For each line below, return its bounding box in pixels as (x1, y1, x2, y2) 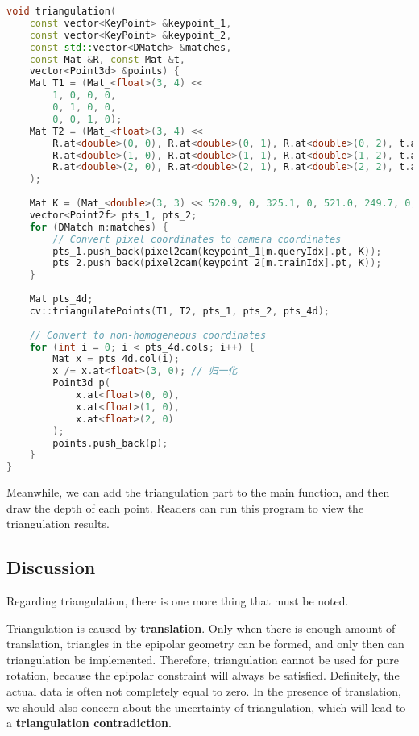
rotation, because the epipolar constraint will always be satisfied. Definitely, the (6, 667, 400, 684)
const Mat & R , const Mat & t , (29, 53, 186, 65)
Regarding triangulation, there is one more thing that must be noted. (6, 593, 349, 609)
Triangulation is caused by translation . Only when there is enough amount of (6, 619, 396, 636)
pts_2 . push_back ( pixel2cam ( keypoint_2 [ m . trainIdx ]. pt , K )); (52, 257, 382, 269)
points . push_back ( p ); (52, 437, 168, 449)
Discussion (6, 555, 96, 580)
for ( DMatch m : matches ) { (29, 221, 168, 233)
